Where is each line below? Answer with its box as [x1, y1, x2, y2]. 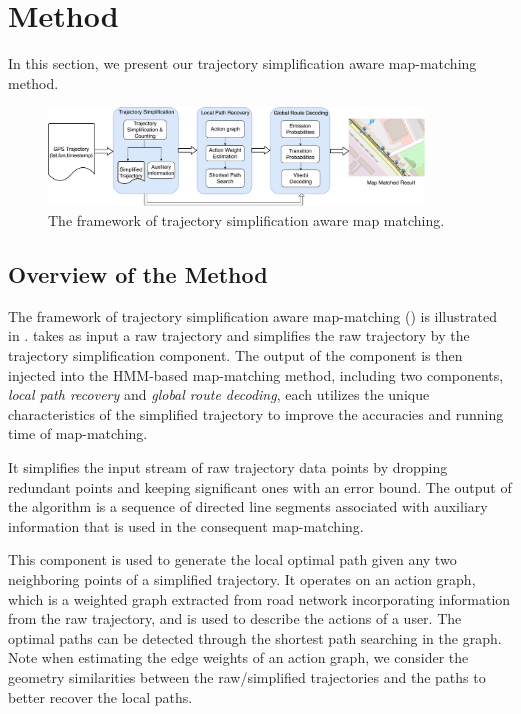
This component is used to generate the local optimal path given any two [8, 549, 457, 570]
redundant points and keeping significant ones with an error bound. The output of [8, 476, 512, 497]
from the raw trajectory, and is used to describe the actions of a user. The [8, 608, 462, 629]
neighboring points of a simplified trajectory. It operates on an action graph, [8, 568, 476, 589]
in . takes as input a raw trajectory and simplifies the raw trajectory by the [8, 325, 470, 346]
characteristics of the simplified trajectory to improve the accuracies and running [8, 403, 504, 424]
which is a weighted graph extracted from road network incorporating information [8, 588, 511, 609]
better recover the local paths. [8, 686, 193, 707]
